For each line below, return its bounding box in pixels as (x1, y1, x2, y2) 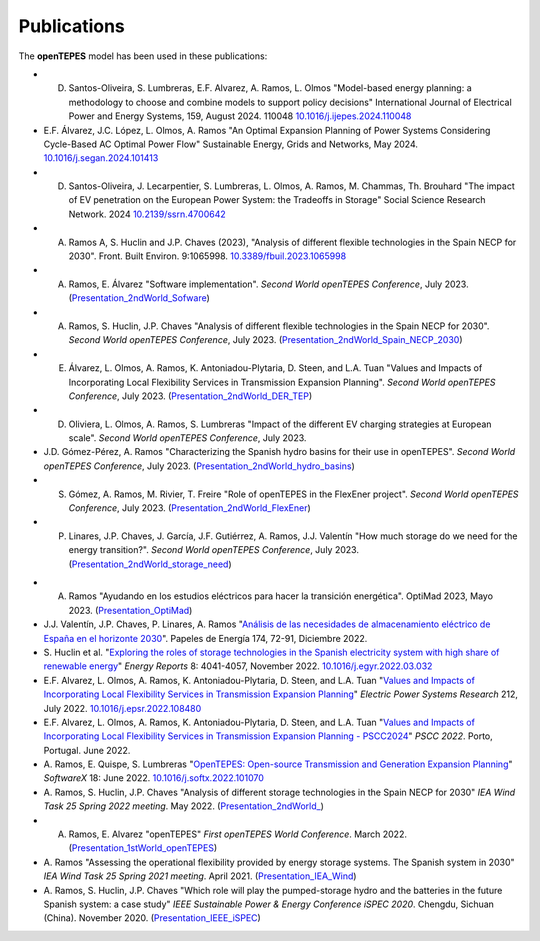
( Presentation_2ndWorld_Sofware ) (68, 292, 210, 304)
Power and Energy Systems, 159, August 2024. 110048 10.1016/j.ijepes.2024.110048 (68, 110, 412, 122)
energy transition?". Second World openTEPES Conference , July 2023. (68, 544, 360, 556)
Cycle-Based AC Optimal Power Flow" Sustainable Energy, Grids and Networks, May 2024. (43, 138, 419, 150)
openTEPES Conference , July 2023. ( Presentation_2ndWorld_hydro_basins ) (43, 460, 355, 472)
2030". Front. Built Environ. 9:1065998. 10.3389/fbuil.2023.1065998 (68, 250, 347, 262)
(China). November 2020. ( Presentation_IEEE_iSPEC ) (43, 912, 262, 924)
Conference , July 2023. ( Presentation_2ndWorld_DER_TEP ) (68, 390, 313, 402)
